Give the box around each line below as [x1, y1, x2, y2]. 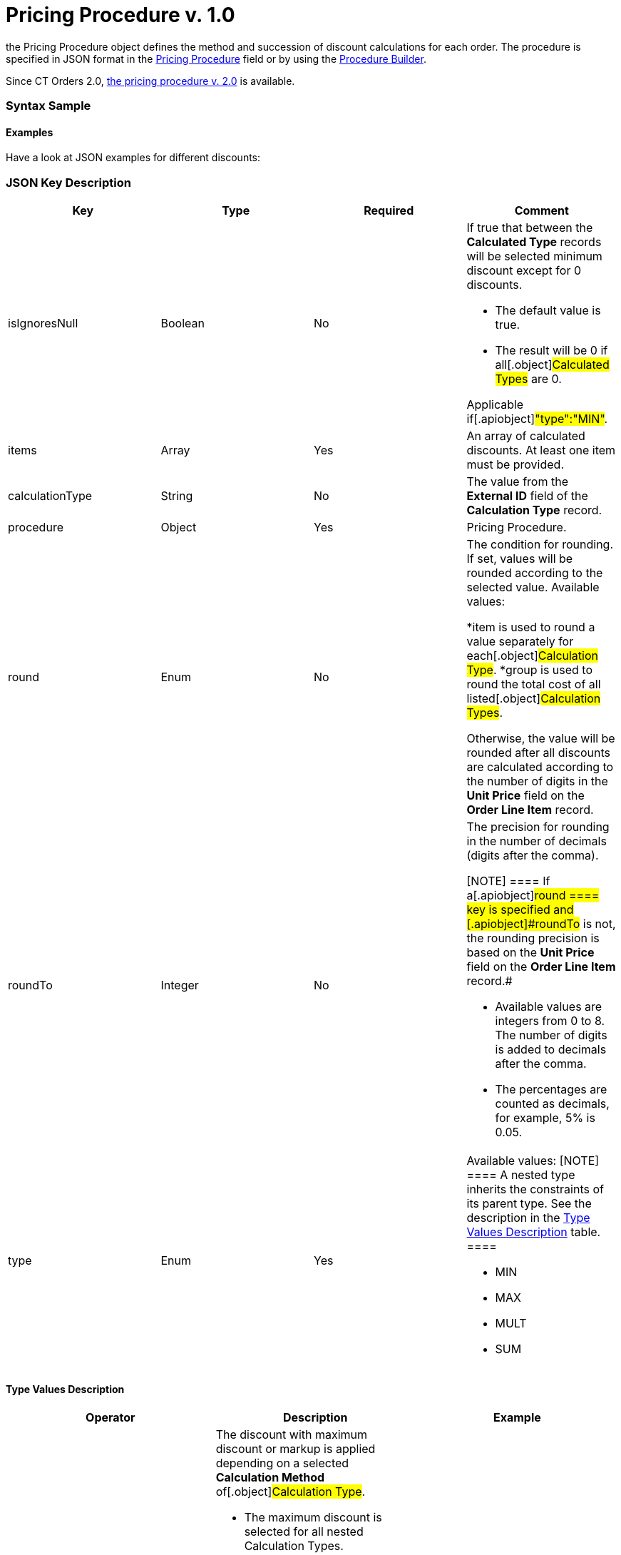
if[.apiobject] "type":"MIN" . [466, 412, 608, 427]
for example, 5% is [495, 1111, 595, 1126]
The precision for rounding [466, 820, 610, 835]
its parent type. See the [466, 1196, 592, 1211]
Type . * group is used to [466, 663, 593, 678]
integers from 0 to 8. [495, 1014, 605, 1029]
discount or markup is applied [215, 1442, 376, 1457]
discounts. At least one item [466, 443, 616, 458]
